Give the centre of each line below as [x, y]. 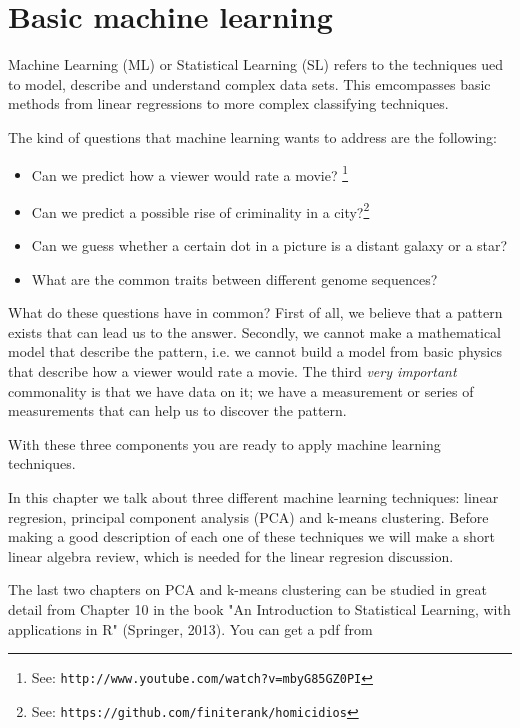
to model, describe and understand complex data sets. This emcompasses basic [249, 83]
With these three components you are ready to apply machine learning [224, 443]
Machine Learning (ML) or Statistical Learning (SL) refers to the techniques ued [256, 64]
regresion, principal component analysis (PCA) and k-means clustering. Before [248, 516]
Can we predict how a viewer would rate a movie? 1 [190, 173]
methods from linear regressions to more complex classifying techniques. [228, 103]
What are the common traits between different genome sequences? [234, 278]
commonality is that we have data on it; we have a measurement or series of [241, 390]
